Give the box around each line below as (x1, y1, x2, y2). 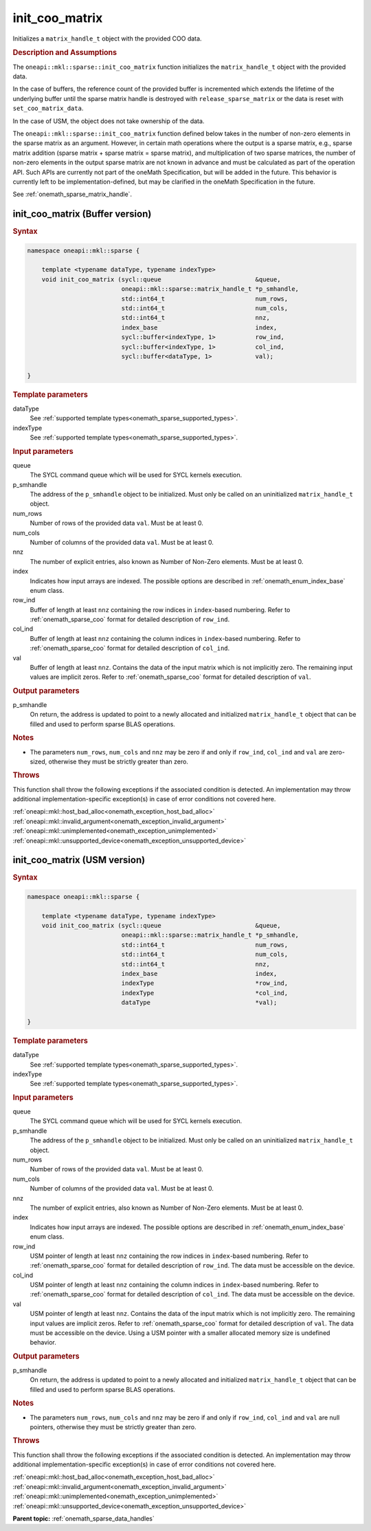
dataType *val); (121, 999, 278, 1007)
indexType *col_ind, (121, 989, 289, 997)
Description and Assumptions (12, 48, 117, 58)
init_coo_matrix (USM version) (12, 854, 146, 866)
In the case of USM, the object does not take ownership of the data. (12, 117, 205, 125)
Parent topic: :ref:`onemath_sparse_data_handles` (12, 1514, 155, 1523)
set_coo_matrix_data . (12, 104, 84, 113)
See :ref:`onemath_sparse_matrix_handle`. (12, 190, 133, 199)
